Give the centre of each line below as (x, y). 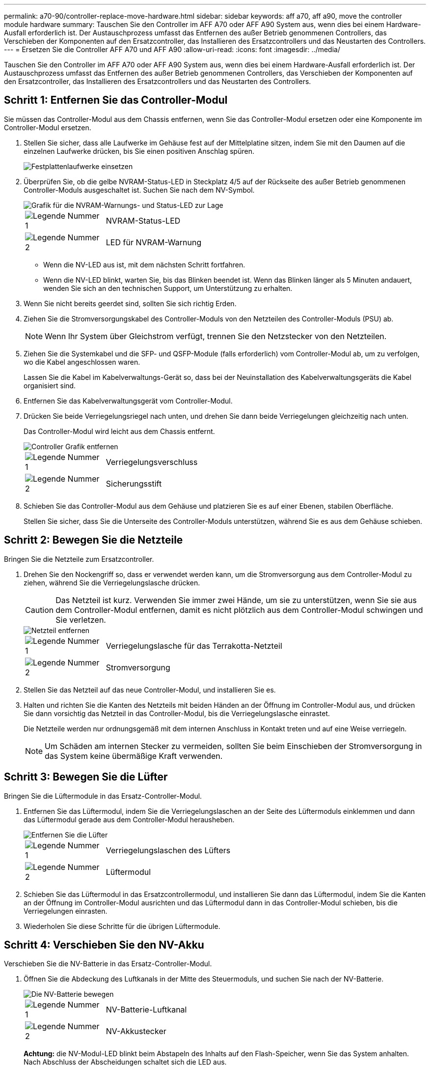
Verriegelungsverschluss (152, 462)
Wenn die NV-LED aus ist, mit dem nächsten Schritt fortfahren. (144, 264)
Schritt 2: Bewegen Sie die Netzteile (94, 540)
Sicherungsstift (134, 483)
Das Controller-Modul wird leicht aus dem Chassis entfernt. (119, 431)
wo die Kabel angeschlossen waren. (82, 362)
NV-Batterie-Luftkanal (146, 1010)
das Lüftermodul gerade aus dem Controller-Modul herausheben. (129, 819)
